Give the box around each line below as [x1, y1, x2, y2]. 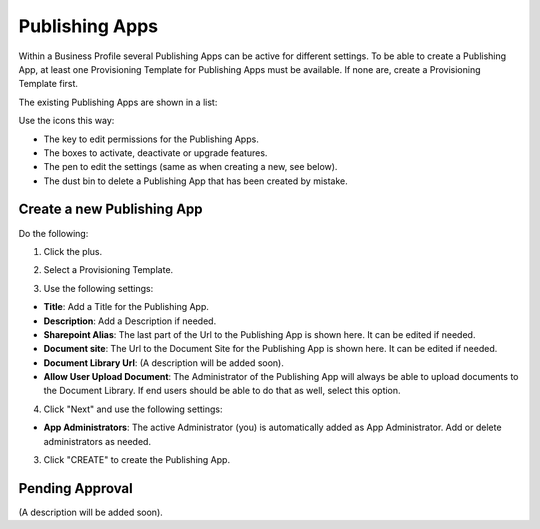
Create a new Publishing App [18, 201, 204, 218]
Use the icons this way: [18, 115, 115, 127]
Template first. [18, 78, 79, 90]
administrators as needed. [43, 435, 152, 447]
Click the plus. [43, 245, 103, 257]
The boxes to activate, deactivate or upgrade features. [43, 146, 268, 159]
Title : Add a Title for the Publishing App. [43, 301, 210, 313]
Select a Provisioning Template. [43, 264, 174, 276]
